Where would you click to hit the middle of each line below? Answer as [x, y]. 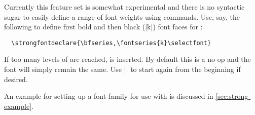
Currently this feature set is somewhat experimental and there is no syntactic [124, 7]
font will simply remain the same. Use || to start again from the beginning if [122, 69]
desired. [16, 79]
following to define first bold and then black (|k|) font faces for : [103, 27]
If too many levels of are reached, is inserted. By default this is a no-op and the [128, 59]
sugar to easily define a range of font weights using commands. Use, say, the [122, 16]
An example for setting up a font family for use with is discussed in [109, 96]
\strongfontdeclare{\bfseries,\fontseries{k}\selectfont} [111, 43]
